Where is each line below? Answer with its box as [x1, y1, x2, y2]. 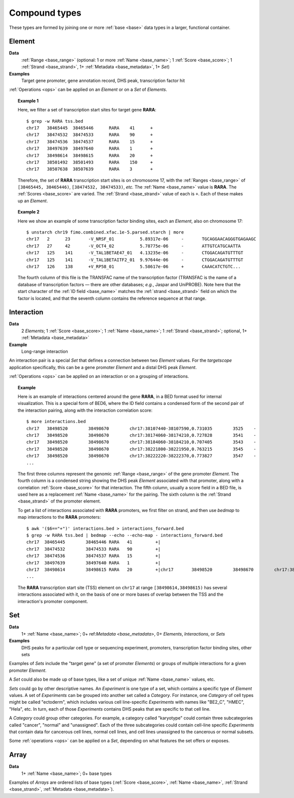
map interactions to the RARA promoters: [18, 514, 101, 520]
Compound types [9, 7, 82, 18]
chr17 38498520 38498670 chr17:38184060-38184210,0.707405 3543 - [26, 439, 257, 445]
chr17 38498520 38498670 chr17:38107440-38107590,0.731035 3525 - [26, 426, 257, 431]
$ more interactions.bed [26, 419, 86, 425]
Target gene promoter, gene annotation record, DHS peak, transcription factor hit [21, 78, 185, 83]
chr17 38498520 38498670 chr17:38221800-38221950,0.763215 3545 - [26, 446, 257, 452]
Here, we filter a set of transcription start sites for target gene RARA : [18, 107, 156, 113]
